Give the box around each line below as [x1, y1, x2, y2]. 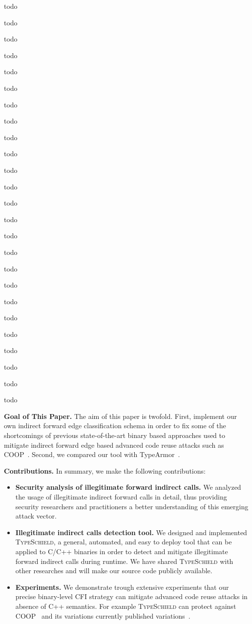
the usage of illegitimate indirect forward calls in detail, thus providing [15, 492, 227, 501]
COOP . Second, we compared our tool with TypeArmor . [4, 449, 180, 459]
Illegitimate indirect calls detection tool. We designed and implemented [15, 527, 247, 537]
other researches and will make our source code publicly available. [15, 565, 212, 576]
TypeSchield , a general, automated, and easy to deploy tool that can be [15, 537, 232, 547]
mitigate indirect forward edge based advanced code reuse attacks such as [4, 439, 224, 450]
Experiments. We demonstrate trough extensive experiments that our [15, 582, 229, 592]
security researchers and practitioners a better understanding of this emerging [15, 501, 249, 511]
